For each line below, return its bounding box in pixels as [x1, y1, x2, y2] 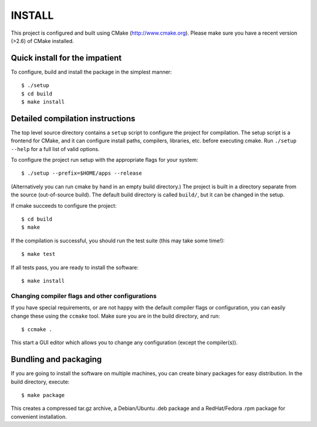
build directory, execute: [11, 378, 70, 385]
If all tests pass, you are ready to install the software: [11, 263, 139, 271]
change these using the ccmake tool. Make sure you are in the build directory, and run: [11, 312, 220, 319]
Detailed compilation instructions [11, 114, 136, 124]
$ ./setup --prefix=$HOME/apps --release [21, 170, 142, 176]
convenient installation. [11, 413, 67, 420]
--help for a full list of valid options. [11, 145, 100, 152]
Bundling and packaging [11, 355, 102, 365]
